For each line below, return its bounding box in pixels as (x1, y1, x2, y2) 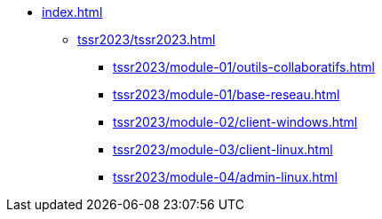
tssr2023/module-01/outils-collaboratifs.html (113, 59, 375, 74)
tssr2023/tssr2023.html (77, 32, 216, 47)
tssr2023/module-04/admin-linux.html (113, 169, 338, 184)
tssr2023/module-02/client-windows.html (113, 114, 358, 129)
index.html (42, 4, 103, 20)
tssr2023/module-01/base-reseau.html (113, 87, 340, 102)
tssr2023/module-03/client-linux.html (113, 142, 333, 157)
